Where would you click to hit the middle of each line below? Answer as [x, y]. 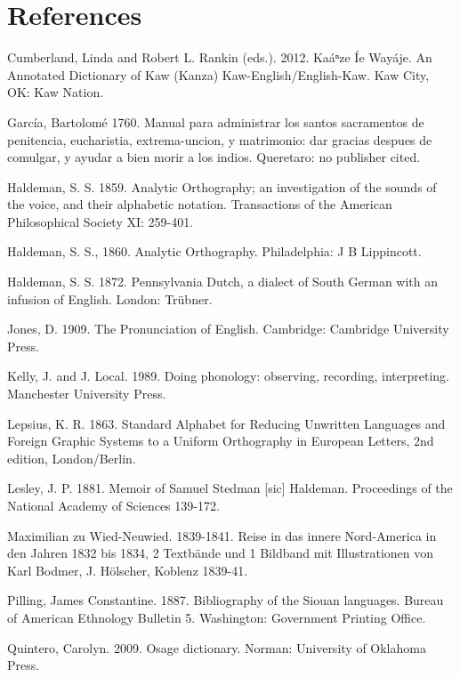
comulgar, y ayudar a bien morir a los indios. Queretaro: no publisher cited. [214, 157]
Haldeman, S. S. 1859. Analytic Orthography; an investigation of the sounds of [222, 186]
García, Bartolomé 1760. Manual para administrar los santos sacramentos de [216, 121]
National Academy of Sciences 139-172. [113, 505]
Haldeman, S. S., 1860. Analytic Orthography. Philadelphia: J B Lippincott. [214, 251]
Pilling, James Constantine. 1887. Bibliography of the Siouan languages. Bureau [226, 600]
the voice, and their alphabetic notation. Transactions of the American [200, 204]
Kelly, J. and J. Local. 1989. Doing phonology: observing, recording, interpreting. [228, 376]
